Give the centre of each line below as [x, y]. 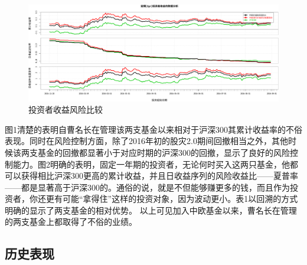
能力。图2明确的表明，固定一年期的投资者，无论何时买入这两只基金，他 [151, 164]
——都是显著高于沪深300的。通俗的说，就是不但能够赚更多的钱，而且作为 [147, 187]
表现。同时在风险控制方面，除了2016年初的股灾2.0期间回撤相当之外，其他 [146, 141]
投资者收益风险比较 [66, 109]
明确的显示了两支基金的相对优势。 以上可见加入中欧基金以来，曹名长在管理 [151, 210]
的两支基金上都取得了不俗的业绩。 [71, 222]
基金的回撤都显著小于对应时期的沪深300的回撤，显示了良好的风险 [164, 152]
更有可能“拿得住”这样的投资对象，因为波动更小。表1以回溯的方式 [172, 199]
